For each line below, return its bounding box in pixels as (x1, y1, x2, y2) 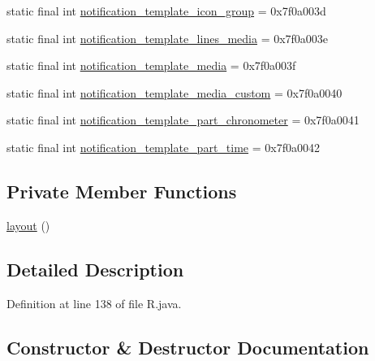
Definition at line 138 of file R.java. (6, 294, 182, 311)
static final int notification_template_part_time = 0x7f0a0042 (6, 138, 320, 155)
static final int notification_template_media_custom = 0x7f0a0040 (6, 84, 343, 101)
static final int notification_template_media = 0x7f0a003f (6, 57, 296, 74)
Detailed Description (6, 256, 184, 281)
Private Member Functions (6, 178, 237, 203)
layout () (6, 216, 50, 233)
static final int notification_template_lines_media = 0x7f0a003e (6, 29, 329, 46)
